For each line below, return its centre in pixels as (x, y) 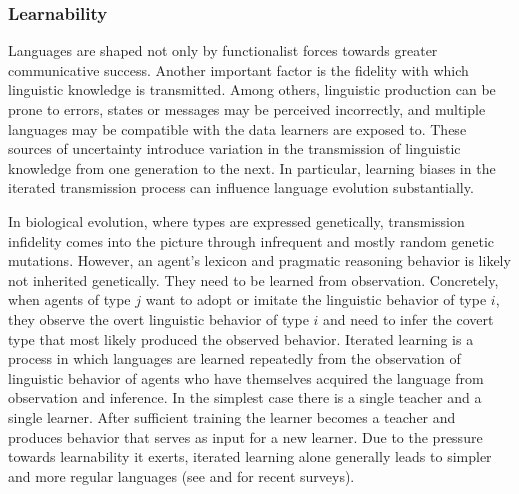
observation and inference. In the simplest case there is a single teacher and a (245, 397)
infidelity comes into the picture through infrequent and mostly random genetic (251, 240)
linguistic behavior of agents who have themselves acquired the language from (246, 377)
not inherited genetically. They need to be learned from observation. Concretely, (253, 279)
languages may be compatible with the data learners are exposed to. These (237, 128)
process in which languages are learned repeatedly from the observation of (234, 358)
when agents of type (69, 299)
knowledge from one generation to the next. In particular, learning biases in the (252, 167)
